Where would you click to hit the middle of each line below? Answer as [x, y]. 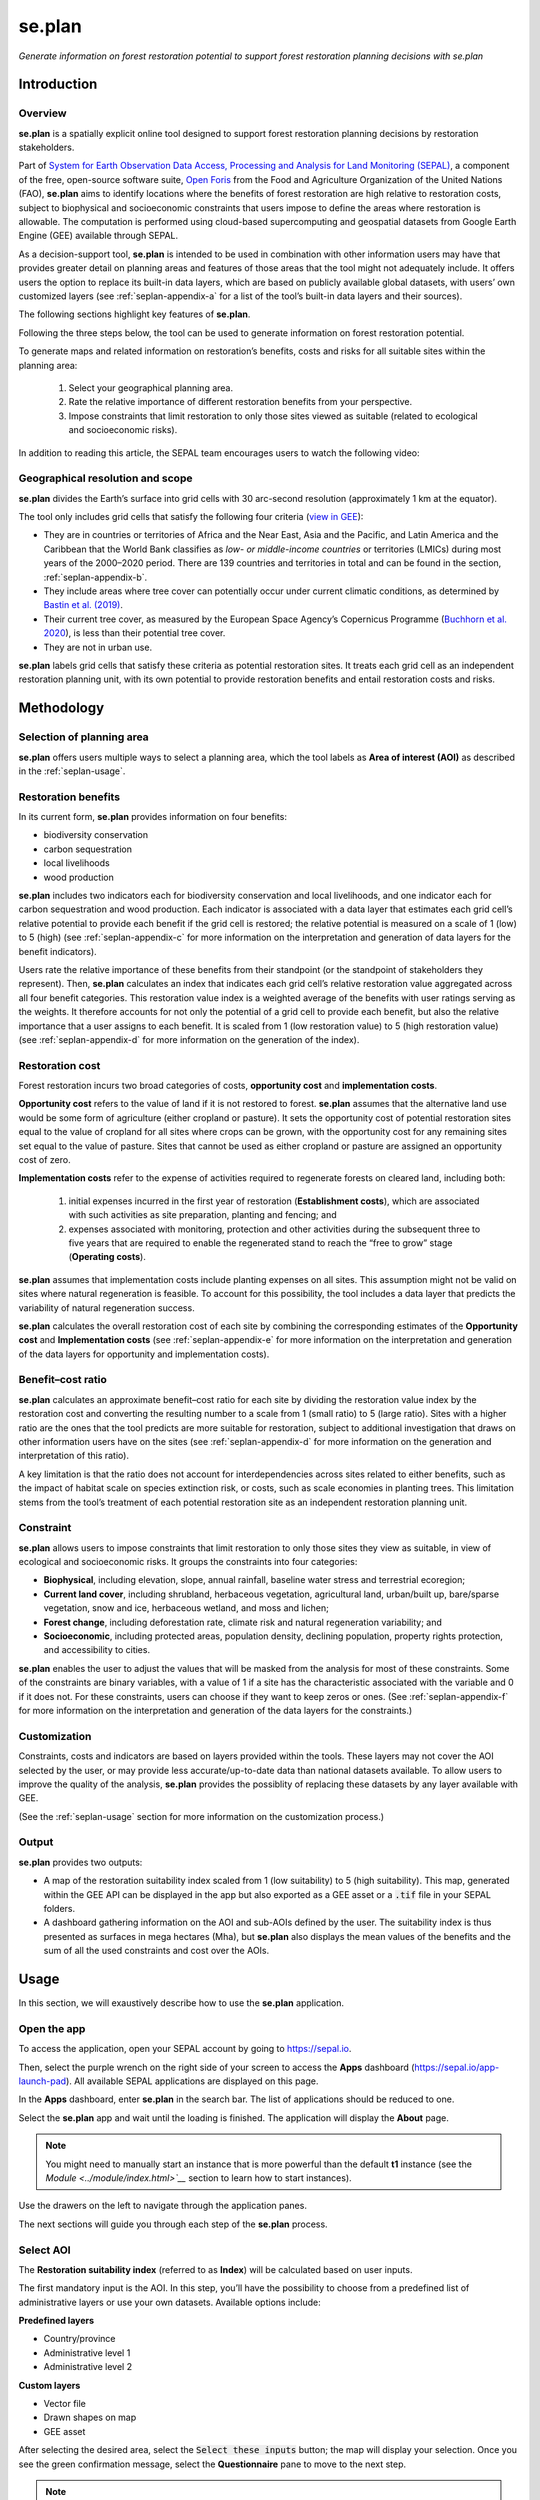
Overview [42, 113]
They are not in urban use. [98, 647]
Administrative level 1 [87, 2352]
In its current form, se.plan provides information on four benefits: [152, 817]
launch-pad [42, 2081]
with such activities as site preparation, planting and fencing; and [202, 1215]
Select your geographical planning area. [151, 387]
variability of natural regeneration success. [106, 1307]
